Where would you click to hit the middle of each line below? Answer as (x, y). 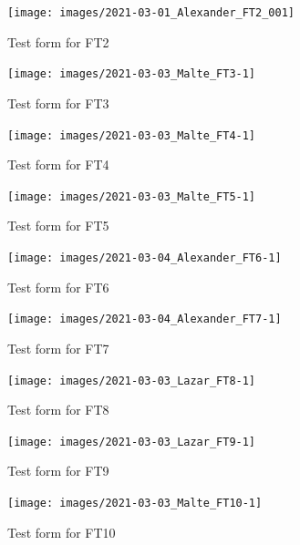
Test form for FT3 (58, 103)
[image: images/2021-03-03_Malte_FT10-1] (135, 503)
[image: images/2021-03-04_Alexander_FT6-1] (145, 258)
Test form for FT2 (58, 41)
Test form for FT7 (58, 348)
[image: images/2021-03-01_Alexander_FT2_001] (151, 13)
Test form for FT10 (62, 532)
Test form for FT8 (58, 410)
